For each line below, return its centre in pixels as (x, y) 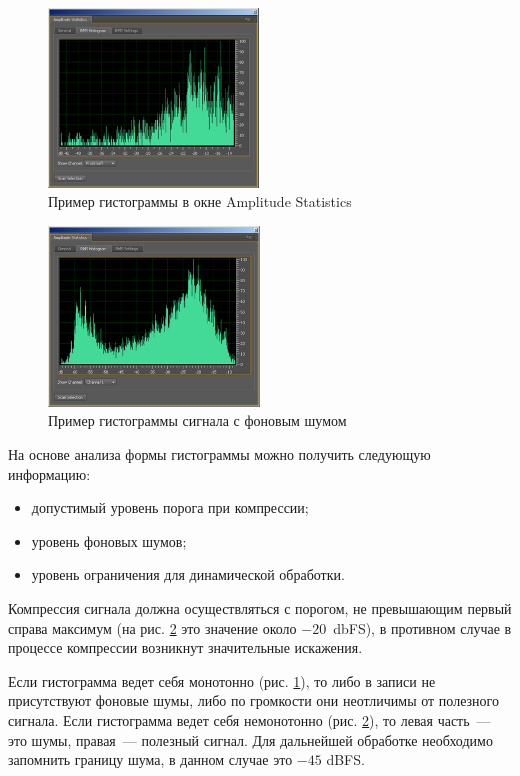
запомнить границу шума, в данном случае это (150, 759)
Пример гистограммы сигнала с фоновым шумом (197, 420)
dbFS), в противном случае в (422, 627)
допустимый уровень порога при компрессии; (170, 507)
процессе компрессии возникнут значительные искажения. (185, 647)
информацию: (49, 473)
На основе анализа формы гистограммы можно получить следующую (219, 453)
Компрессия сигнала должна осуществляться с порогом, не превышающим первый (260, 607)
